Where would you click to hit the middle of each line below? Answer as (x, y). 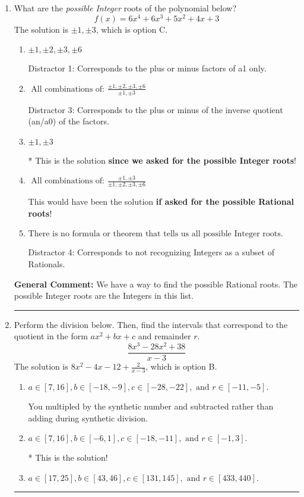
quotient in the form (51, 336)
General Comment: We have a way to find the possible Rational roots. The (156, 284)
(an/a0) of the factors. (69, 121)
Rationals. (47, 264)
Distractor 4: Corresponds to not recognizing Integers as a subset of (151, 252)
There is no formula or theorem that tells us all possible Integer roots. (156, 234)
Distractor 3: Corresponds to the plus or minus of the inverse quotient (156, 109)
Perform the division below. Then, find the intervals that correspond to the (151, 324)
